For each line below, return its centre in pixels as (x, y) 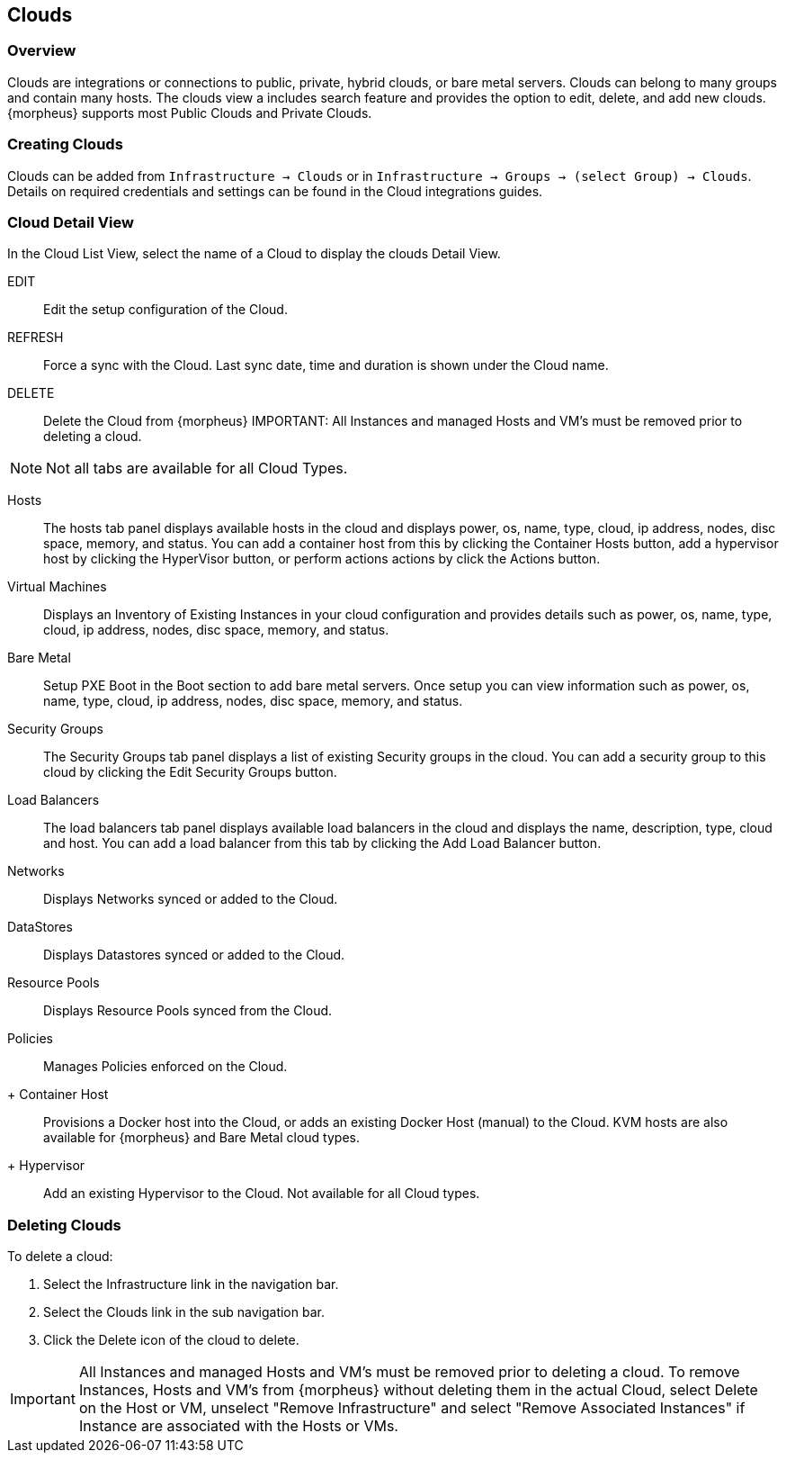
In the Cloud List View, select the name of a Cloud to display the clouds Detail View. (254, 254)
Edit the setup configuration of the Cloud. (165, 310)
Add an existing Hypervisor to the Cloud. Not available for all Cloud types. (262, 1194)
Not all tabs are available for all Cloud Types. (197, 469)
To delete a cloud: (60, 1257)
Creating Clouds (65, 144)
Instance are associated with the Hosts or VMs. (238, 1426)
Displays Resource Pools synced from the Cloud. (188, 1011)
